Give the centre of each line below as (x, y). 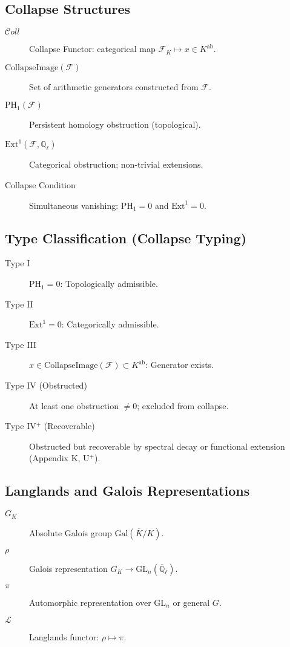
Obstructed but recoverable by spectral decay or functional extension (157, 446)
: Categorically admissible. (110, 324)
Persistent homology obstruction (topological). (115, 124)
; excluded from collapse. (183, 405)
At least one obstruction (74, 405)
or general (191, 602)
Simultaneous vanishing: (74, 205)
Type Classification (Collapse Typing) (126, 238)
